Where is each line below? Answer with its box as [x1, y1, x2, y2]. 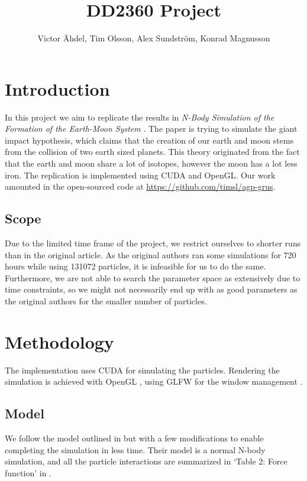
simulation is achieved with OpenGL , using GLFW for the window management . [5, 375, 303, 388]
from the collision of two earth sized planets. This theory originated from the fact [5, 145, 300, 158]
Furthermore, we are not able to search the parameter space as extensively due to [5, 271, 300, 284]
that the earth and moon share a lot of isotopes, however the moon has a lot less [5, 157, 298, 170]
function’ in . [5, 466, 51, 479]
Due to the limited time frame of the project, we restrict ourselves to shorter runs [5, 237, 301, 249]
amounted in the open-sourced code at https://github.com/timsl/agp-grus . [5, 180, 276, 193]
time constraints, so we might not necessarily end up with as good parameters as [5, 283, 298, 295]
